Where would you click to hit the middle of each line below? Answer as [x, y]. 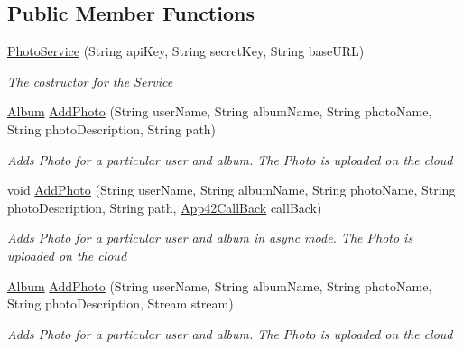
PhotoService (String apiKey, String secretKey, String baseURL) [186, 51]
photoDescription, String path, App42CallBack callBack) [165, 207]
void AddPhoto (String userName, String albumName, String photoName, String [231, 190]
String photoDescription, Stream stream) [120, 303]
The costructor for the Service [90, 81]
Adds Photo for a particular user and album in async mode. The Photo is [210, 238]
